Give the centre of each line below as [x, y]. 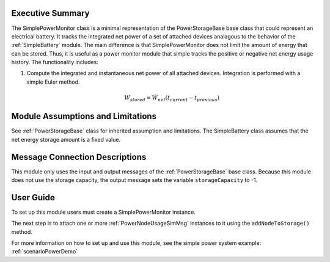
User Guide [33, 198]
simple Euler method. [53, 82]
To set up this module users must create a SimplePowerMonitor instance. [103, 212]
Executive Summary [50, 13]
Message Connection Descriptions [79, 157]
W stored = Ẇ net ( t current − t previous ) [172, 99]
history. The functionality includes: [55, 62]
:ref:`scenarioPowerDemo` [45, 252]
